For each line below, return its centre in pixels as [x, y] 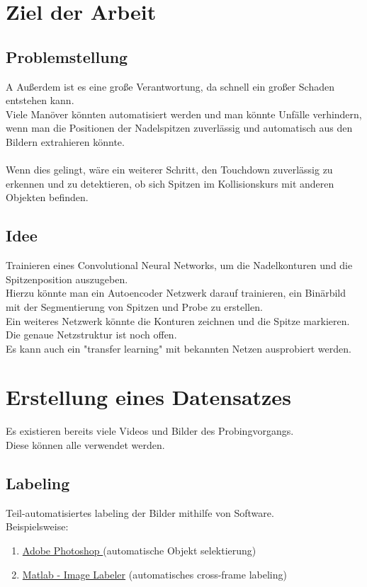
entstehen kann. [40, 100]
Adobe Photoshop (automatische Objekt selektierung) [139, 550]
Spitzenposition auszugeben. [67, 279]
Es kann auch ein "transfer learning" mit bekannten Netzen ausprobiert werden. [179, 348]
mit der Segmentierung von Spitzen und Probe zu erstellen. [134, 306]
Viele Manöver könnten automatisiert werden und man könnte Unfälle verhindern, [184, 114]
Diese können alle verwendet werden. [85, 445]
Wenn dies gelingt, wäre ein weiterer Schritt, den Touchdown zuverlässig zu [169, 170]
